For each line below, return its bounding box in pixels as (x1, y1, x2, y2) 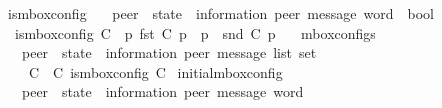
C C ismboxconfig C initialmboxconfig (28, 61, 283, 82)
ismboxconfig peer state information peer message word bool (7, 3, 434, 23)
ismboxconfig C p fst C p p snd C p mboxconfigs (14, 22, 376, 43)
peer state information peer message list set (21, 42, 317, 63)
